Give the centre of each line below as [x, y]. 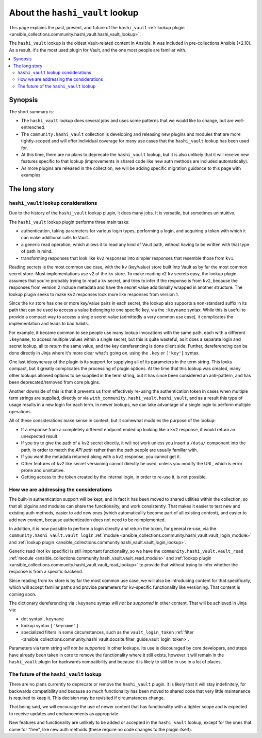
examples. [32, 175]
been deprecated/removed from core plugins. [55, 382]
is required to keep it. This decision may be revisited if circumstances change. [87, 698]
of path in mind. [37, 251]
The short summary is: [32, 111]
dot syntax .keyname [42, 619]
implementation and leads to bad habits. [49, 324]
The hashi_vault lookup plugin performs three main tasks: [69, 222]
